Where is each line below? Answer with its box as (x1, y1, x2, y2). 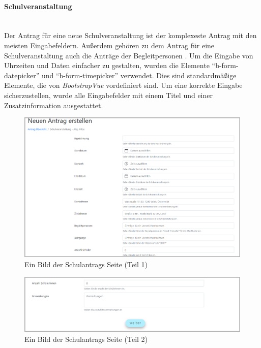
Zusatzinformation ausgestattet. (4, 100, 103, 110)
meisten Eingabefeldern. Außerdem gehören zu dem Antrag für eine (4, 40, 215, 50)
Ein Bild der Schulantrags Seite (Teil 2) (24, 334, 148, 344)
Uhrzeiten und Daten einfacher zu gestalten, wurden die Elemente (4, 60, 210, 71)
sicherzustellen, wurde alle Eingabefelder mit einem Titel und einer (4, 89, 213, 100)
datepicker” (4, 70, 40, 80)
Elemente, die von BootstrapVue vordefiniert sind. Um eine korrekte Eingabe (4, 80, 243, 90)
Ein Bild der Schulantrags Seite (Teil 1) (24, 259, 148, 269)
